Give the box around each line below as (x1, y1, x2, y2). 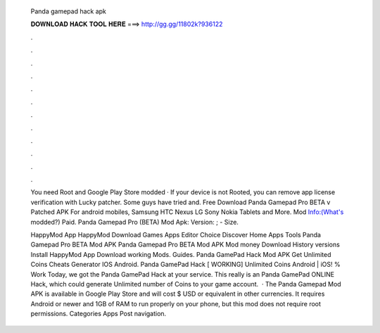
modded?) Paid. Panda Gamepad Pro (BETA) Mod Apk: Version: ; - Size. (30, 218, 239, 226)
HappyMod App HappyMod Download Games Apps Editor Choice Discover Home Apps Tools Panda (30, 231, 322, 239)
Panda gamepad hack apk (30, 7, 107, 15)
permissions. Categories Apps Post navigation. (30, 310, 167, 318)
